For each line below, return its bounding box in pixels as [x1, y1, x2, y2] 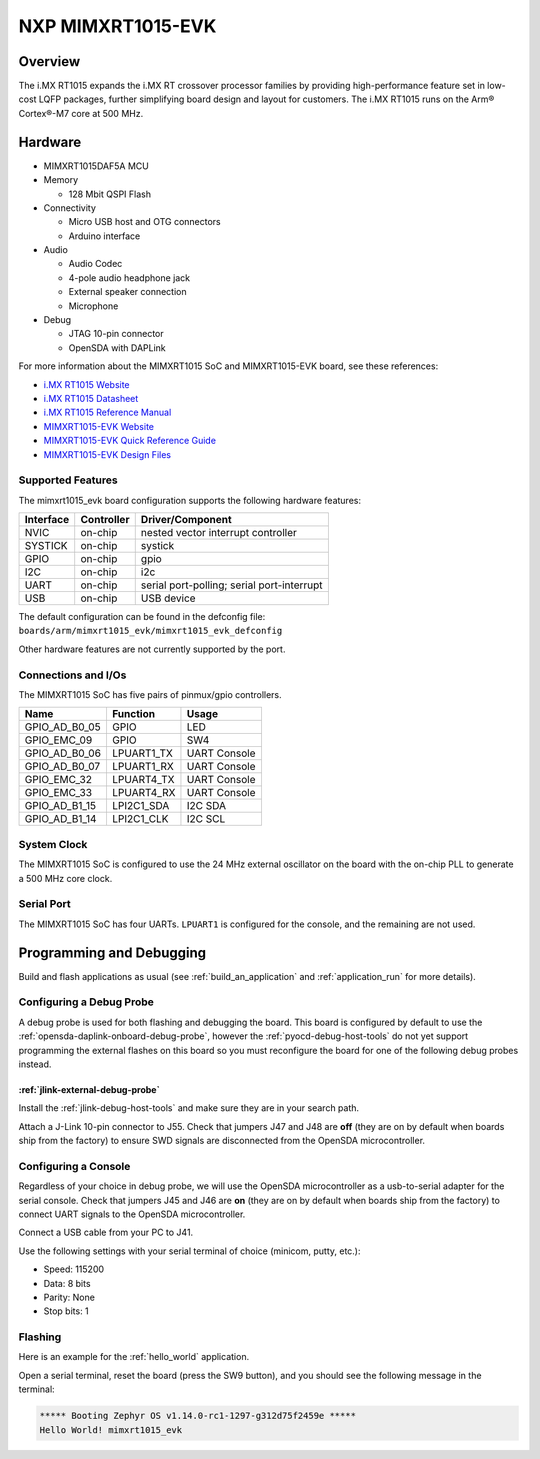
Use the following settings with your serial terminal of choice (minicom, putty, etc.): [18, 1245, 361, 1257]
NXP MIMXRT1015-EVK [18, 15, 217, 37]
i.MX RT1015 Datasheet [43, 393, 139, 404]
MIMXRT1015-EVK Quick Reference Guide [43, 435, 217, 447]
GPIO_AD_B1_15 [24, 799, 97, 813]
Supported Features [18, 473, 119, 487]
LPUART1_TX [111, 746, 174, 760]
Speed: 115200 [43, 1263, 105, 1275]
